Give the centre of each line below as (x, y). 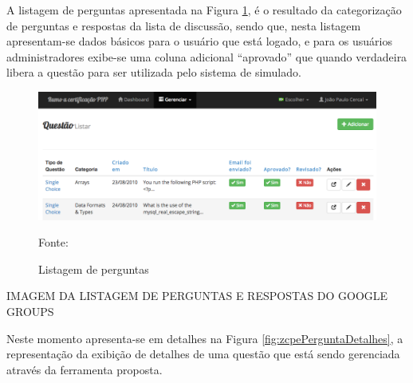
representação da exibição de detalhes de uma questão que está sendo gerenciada (203, 354)
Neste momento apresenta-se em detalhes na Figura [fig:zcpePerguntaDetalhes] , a (205, 338)
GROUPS (30, 312)
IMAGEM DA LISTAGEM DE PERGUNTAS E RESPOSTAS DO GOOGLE (197, 296)
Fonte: (53, 242)
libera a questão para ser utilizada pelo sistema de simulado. (154, 72)
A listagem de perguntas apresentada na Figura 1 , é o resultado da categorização (204, 10)
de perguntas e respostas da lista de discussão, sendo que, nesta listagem (184, 25)
